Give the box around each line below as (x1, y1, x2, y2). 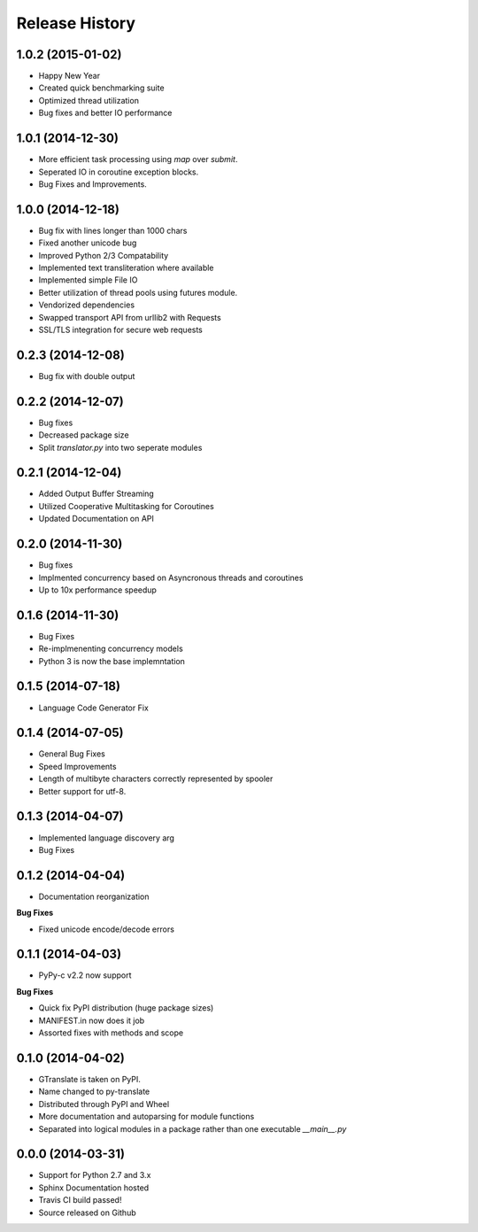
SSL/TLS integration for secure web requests (38, 324, 204, 335)
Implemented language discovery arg (38, 833, 174, 843)
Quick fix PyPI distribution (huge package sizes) (38, 1003, 214, 1013)
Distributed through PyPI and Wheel (38, 1098, 170, 1109)
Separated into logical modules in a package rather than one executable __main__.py (38, 1123, 347, 1134)
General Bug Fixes (38, 748, 105, 759)
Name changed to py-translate (38, 1086, 150, 1097)
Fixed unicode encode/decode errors (38, 924, 174, 934)
